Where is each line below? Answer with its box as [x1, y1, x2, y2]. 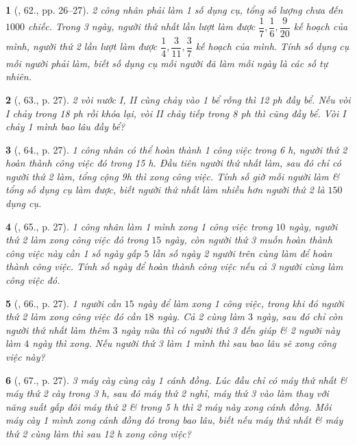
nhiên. [5, 69, 32, 84]
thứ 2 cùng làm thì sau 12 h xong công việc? [5, 426, 191, 440]
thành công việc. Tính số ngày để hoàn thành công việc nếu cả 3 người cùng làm [5, 259, 343, 274]
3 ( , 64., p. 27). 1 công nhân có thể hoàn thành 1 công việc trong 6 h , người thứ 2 [5, 142, 347, 156]
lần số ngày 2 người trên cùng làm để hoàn [152, 245, 332, 260]
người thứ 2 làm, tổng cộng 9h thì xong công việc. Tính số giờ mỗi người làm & [5, 169, 340, 183]
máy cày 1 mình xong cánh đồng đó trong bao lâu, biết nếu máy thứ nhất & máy [5, 413, 343, 427]
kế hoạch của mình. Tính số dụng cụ [195, 39, 349, 53]
